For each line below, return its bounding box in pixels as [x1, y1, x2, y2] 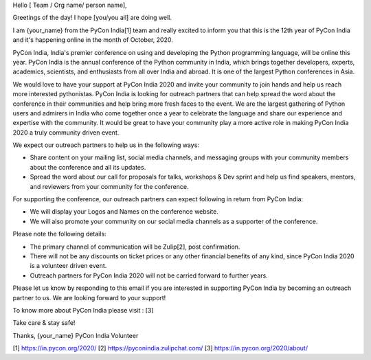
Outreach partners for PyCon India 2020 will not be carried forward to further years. [30, 271, 268, 280]
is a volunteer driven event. [30, 262, 107, 270]
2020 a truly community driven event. [12, 128, 120, 137]
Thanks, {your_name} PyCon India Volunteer [12, 331, 139, 339]
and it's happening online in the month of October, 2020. [12, 36, 173, 44]
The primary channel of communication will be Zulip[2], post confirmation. [30, 243, 240, 251]
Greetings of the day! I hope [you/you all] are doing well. [12, 14, 172, 22]
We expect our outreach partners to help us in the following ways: [12, 141, 199, 149]
